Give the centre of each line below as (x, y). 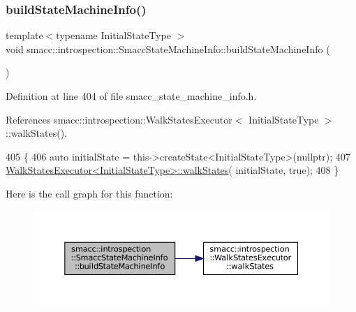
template (24, 35)
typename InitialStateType (113, 35)
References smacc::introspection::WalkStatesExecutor (119, 119)
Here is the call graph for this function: (89, 193)
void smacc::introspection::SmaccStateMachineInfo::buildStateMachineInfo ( (168, 49)
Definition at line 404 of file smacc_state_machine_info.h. (131, 96)
